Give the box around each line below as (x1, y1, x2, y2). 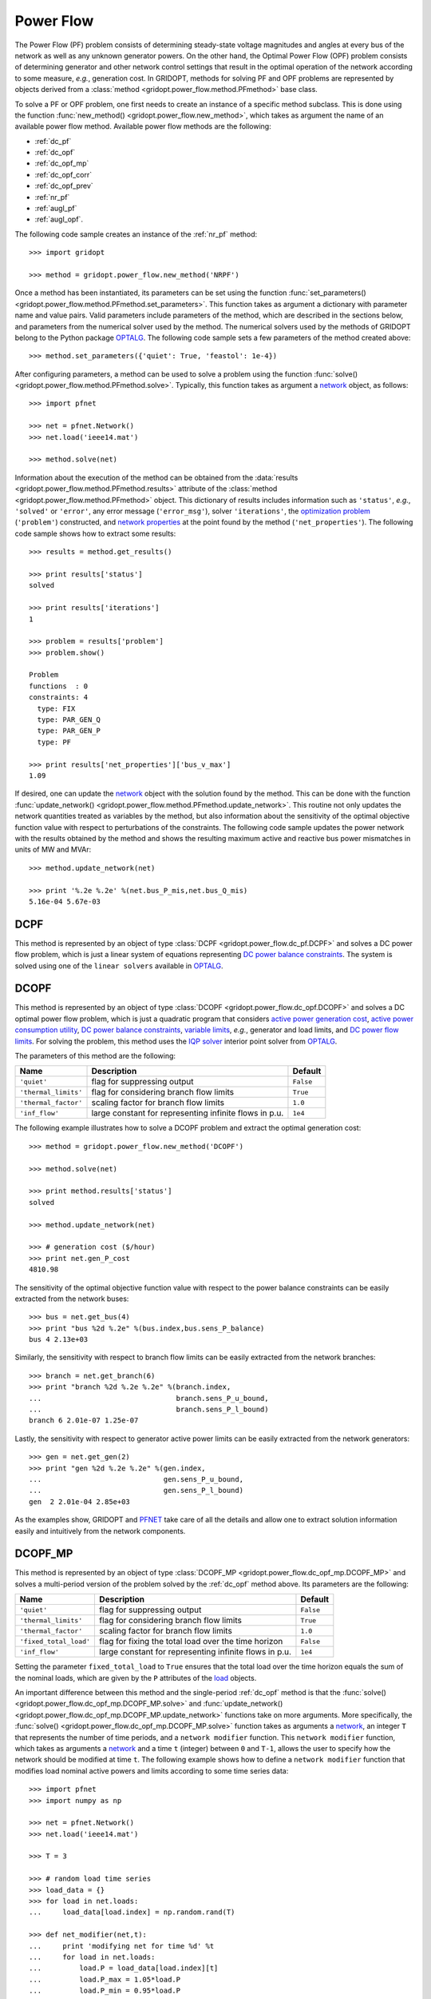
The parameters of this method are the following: (14, 1051, 176, 1061)
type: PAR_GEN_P (37, 726, 101, 736)
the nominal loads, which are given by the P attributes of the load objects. (14, 1673, 257, 1682)
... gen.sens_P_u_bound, (29, 1474, 243, 1483)
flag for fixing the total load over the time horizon (99, 1636, 283, 1647)
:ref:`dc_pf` (34, 136, 72, 146)
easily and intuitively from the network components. (14, 1526, 186, 1535)
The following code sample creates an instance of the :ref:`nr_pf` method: (14, 229, 258, 239)
